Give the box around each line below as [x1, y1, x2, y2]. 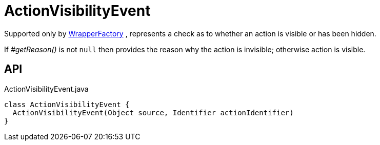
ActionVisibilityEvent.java [4, 84, 89, 93]
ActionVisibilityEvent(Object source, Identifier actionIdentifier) [12, 108, 294, 117]
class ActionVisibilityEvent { [4, 100, 130, 109]
